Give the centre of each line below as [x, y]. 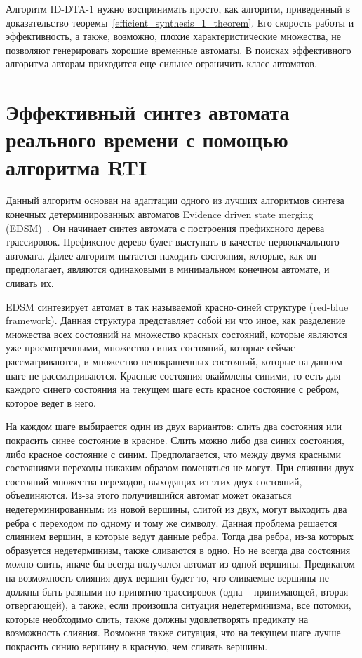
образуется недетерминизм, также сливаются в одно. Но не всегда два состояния [178, 550]
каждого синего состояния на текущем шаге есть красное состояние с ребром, [173, 389]
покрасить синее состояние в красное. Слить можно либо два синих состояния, [175, 439]
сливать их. [30, 283]
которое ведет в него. [51, 402]
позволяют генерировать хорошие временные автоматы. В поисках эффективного [179, 49]
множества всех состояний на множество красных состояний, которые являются [176, 334]
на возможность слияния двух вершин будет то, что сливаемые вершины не [167, 577]
